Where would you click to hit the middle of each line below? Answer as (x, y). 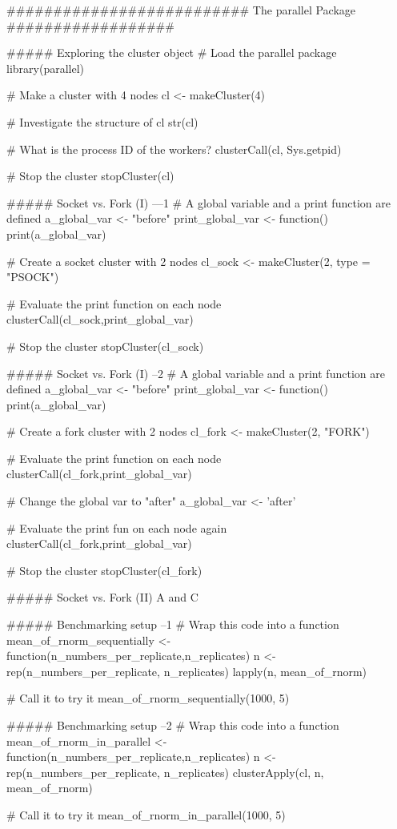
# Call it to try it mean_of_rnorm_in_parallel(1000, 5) (146, 814)
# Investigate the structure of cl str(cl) (102, 121)
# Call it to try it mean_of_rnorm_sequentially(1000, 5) (148, 698)
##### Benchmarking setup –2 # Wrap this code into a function (173, 725)
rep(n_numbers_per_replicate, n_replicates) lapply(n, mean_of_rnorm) (187, 671)
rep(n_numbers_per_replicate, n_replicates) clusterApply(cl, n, (165, 772)
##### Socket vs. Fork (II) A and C (102, 597)
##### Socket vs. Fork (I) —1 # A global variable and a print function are (198, 202)
